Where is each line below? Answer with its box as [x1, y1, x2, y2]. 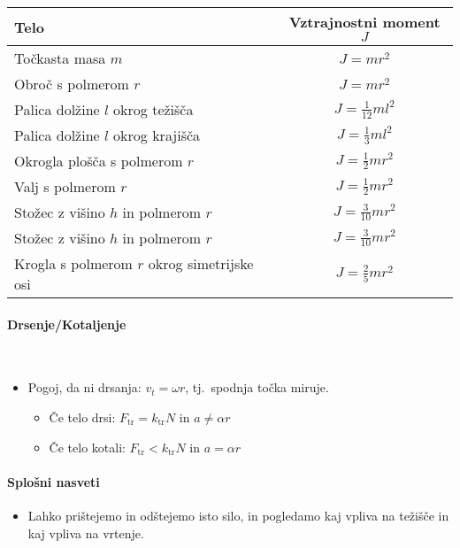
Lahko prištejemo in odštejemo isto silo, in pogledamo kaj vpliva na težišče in [27, 506, 449, 524]
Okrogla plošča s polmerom [14, 151, 183, 171]
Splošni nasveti [7, 472, 100, 490]
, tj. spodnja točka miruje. [185, 378, 329, 397]
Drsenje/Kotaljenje [7, 314, 126, 333]
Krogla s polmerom [14, 253, 133, 274]
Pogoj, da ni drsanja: [27, 378, 142, 397]
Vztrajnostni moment [288, 12, 441, 32]
